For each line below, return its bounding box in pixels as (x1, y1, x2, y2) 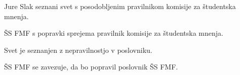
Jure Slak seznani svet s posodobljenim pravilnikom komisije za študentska (4, 1, 236, 11)
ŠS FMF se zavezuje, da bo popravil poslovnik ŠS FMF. (4, 61, 178, 72)
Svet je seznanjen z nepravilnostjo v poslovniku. (4, 44, 152, 55)
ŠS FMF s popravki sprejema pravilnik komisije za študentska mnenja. (4, 28, 223, 38)
